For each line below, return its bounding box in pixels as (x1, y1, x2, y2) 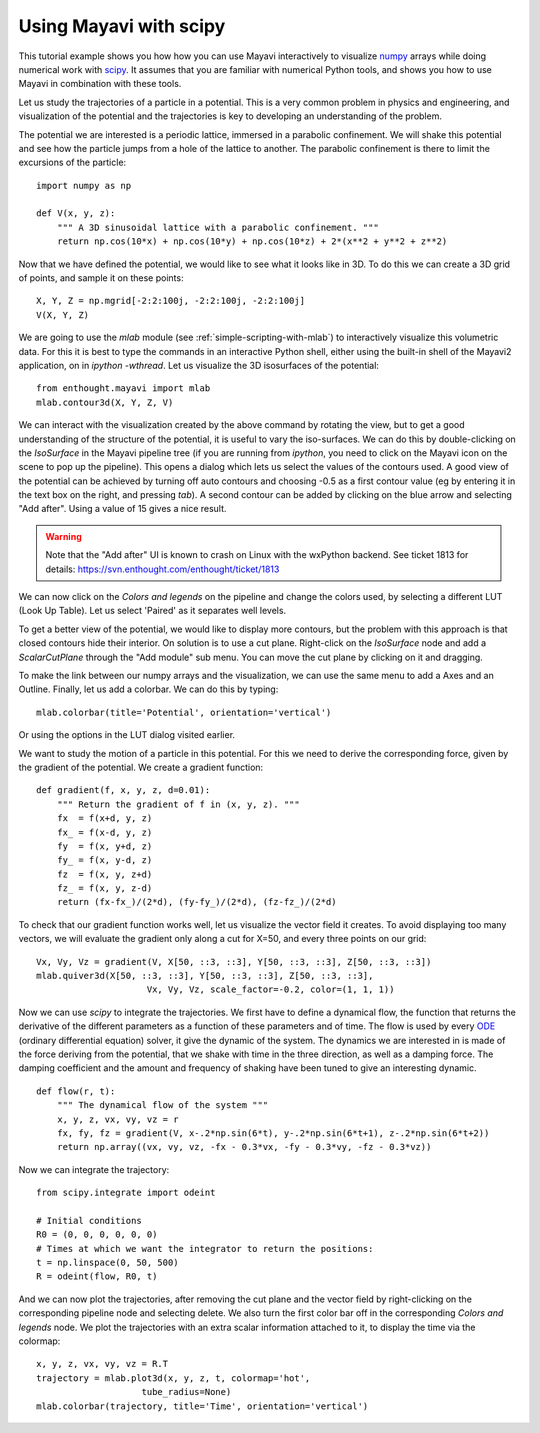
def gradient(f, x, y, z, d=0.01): (36, 785, 211, 796)
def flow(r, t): (36, 1085, 116, 1097)
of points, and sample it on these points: (18, 272, 184, 284)
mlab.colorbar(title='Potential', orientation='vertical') (36, 706, 332, 718)
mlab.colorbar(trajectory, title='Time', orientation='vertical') (36, 1400, 369, 1412)
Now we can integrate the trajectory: (18, 1163, 170, 1175)
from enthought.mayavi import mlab (36, 383, 211, 394)
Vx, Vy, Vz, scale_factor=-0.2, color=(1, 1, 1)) (146, 984, 395, 995)
